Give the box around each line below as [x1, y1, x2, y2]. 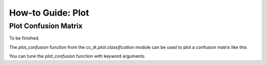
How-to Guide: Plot [9, 7, 89, 18]
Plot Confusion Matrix [9, 22, 83, 30]
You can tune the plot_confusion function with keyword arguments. [9, 53, 146, 59]
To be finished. [9, 35, 40, 41]
